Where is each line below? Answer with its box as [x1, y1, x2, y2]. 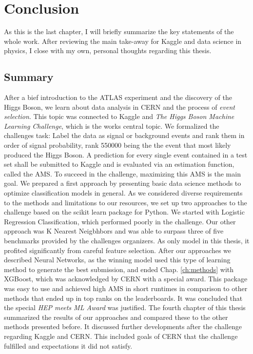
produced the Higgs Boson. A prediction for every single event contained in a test [4, 149, 248, 159]
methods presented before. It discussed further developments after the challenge [4, 321, 242, 332]
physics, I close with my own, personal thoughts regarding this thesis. [4, 45, 212, 56]
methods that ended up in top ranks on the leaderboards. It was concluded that [4, 293, 243, 303]
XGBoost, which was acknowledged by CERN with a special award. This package [4, 274, 248, 284]
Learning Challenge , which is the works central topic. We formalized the [4, 120, 219, 131]
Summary [4, 69, 54, 84]
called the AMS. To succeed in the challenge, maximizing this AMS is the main [4, 168, 241, 178]
